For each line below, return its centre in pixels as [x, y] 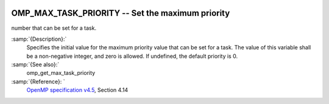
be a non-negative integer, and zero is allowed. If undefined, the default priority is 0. [132, 56]
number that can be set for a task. [54, 28]
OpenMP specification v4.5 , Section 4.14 [77, 90]
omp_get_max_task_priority [61, 73]
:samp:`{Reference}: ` [38, 81]
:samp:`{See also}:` [35, 64]
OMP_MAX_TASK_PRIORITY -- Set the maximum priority [121, 13]
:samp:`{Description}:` [39, 39]
